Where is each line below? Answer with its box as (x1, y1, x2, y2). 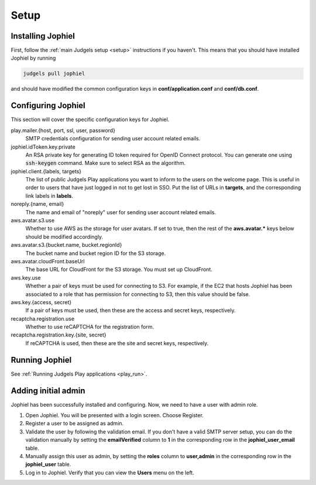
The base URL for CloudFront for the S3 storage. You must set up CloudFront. (25, 266, 213, 273)
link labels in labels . (25, 192, 73, 199)
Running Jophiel (11, 355, 72, 365)
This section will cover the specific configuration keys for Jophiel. (11, 116, 170, 123)
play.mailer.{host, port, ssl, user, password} (11, 126, 115, 134)
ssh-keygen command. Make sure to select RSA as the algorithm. (25, 160, 186, 167)
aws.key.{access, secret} (11, 298, 72, 305)
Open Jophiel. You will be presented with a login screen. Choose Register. (25, 412, 204, 419)
